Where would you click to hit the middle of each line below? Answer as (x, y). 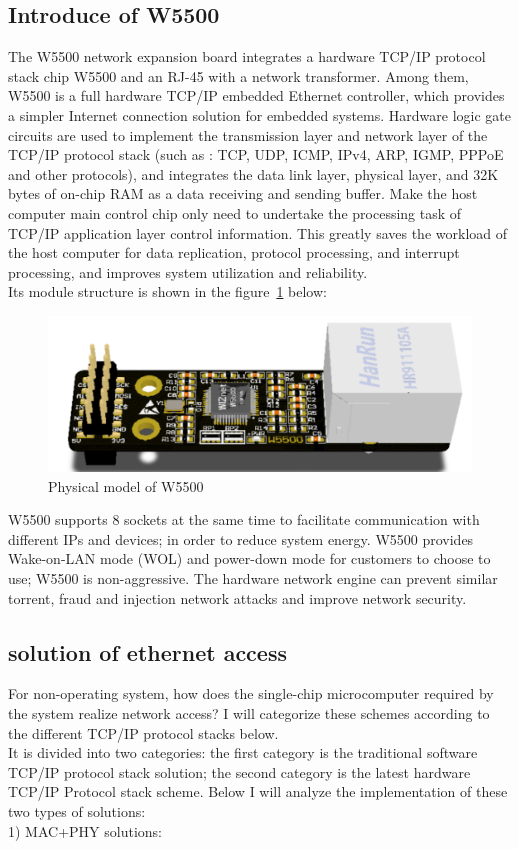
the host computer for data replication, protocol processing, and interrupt (234, 252)
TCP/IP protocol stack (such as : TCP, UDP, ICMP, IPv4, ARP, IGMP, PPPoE (256, 154)
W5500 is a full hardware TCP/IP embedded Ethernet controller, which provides (256, 95)
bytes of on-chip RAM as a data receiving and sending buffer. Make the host (243, 193)
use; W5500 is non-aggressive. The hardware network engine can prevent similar (253, 577)
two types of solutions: (77, 810)
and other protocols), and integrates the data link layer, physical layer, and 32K (253, 173)
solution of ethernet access (147, 651)
